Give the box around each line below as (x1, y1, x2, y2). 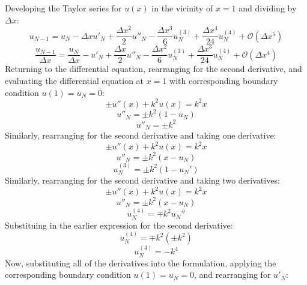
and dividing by (239, 2, 297, 14)
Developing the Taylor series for (5, 2, 122, 14)
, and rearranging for (194, 268, 271, 281)
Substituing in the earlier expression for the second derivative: (5, 218, 233, 231)
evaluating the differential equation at (5, 74, 144, 87)
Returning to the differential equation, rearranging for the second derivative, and (5, 62, 302, 75)
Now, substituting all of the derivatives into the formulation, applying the (5, 256, 276, 269)
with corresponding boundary (169, 74, 278, 87)
